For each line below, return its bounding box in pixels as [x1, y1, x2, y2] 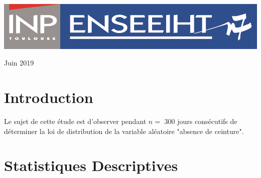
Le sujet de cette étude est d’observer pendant [4, 116, 147, 126]
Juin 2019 [4, 57, 34, 68]
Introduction [4, 87, 93, 107]
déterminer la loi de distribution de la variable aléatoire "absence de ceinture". [4, 125, 244, 136]
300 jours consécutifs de [164, 116, 237, 126]
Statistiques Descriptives [4, 155, 178, 175]
